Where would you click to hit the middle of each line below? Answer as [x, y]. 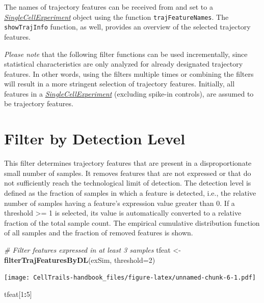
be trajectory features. [39, 103]
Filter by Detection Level [95, 139]
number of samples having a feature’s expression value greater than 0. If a [120, 203]
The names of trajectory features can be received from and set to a [109, 7]
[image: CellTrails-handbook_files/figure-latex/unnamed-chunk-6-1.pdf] [130, 278]
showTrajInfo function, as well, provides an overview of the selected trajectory [127, 27]
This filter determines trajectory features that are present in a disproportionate [128, 163]
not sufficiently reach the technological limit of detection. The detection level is [128, 183]
